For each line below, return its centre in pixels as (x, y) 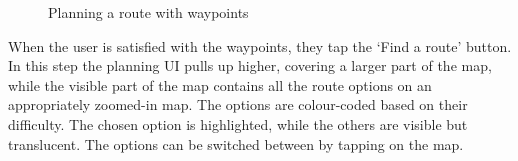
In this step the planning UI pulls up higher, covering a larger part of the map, (250, 65)
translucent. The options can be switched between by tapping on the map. (236, 143)
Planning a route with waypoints (148, 12)
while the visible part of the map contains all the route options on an (220, 84)
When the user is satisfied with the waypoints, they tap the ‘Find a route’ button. (260, 45)
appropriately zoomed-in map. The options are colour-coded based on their (238, 104)
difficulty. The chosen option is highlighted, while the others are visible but (238, 123)
